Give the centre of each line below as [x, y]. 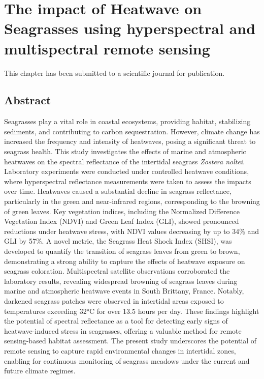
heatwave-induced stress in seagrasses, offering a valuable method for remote [123, 330]
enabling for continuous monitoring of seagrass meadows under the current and [127, 360]
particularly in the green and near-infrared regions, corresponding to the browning [132, 201]
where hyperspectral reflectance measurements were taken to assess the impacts [128, 181]
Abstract [28, 100]
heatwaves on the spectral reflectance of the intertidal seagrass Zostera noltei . [125, 161]
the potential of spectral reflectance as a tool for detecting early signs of [116, 321]
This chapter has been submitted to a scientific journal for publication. [114, 72]
